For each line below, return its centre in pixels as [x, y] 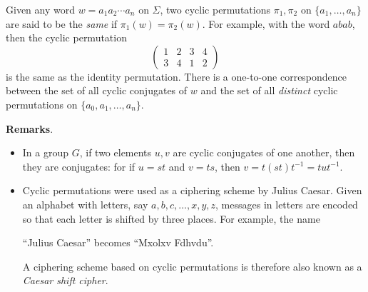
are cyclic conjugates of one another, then [264, 152]
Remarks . [30, 128]
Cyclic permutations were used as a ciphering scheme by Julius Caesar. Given [192, 190]
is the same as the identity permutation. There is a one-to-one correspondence [177, 76]
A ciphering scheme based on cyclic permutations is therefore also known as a [192, 266]
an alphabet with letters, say [85, 204]
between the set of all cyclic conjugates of [97, 90]
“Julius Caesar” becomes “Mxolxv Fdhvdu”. [118, 242]
